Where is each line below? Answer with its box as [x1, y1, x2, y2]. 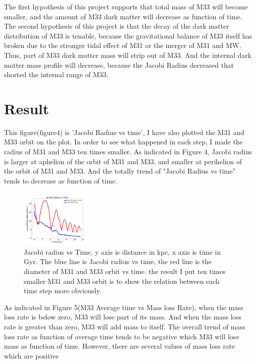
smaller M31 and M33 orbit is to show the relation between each [24, 275, 220, 286]
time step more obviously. [24, 285, 102, 296]
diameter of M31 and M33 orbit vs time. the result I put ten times [24, 266, 226, 276]
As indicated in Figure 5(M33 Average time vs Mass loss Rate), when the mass [4, 302, 244, 312]
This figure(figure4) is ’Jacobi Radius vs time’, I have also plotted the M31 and [4, 127, 245, 137]
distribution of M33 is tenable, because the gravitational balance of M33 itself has [4, 30, 253, 41]
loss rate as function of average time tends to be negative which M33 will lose [4, 331, 239, 341]
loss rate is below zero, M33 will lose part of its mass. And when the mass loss [4, 312, 242, 322]
